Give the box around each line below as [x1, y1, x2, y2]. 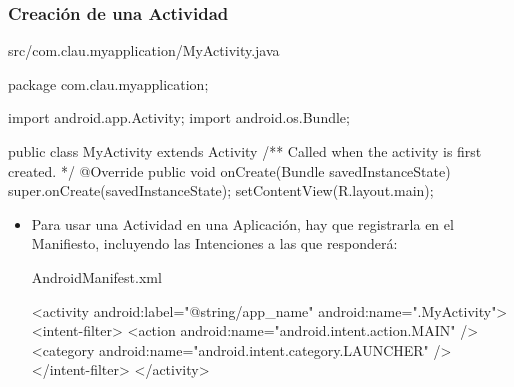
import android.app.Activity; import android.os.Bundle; [8, 107, 350, 128]
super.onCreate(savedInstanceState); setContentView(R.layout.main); [8, 180, 434, 201]
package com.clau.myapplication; [8, 73, 209, 94]
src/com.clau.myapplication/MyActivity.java [8, 40, 280, 61]
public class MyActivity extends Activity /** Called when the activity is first [8, 141, 482, 161]
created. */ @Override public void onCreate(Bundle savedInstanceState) [8, 160, 451, 181]
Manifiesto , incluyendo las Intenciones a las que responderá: [31, 233, 398, 254]
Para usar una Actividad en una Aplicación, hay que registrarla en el [31, 213, 454, 234]
